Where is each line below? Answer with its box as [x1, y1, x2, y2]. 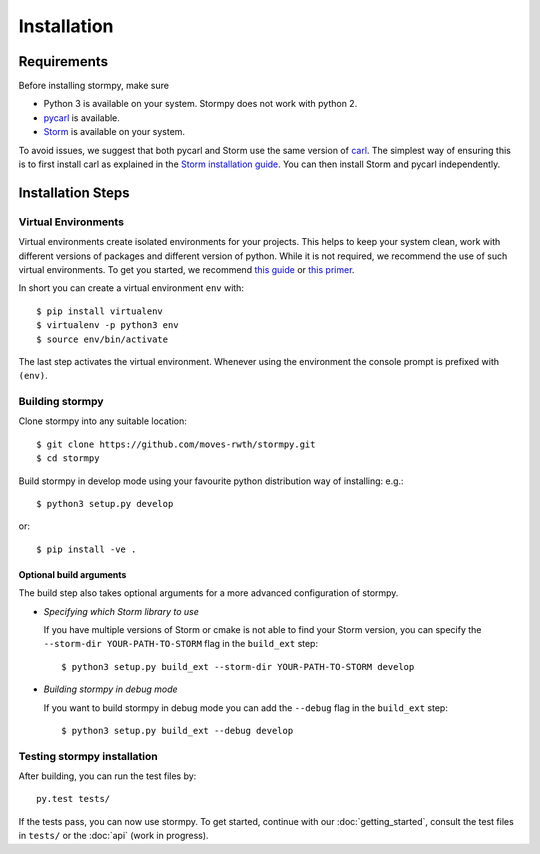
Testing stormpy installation [18, 749, 159, 763]
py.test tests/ [36, 793, 111, 805]
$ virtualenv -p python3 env [36, 320, 179, 331]
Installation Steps [18, 184, 130, 201]
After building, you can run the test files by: [18, 770, 197, 782]
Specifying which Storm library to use [43, 605, 200, 617]
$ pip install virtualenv [36, 305, 164, 317]
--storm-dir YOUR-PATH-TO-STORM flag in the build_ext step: [43, 638, 319, 650]
